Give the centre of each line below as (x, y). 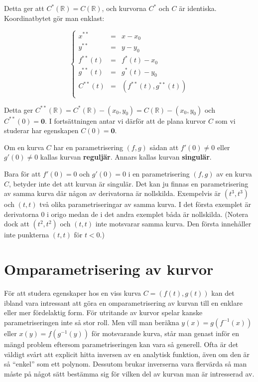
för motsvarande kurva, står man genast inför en (165, 333)
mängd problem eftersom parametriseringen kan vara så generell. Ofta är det (121, 344)
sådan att (164, 147)
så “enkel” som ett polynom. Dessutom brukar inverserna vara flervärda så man (126, 364)
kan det (223, 293)
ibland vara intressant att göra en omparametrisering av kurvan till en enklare (123, 302)
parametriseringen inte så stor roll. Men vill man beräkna (92, 322)
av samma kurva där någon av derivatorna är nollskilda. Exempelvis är (113, 193)
